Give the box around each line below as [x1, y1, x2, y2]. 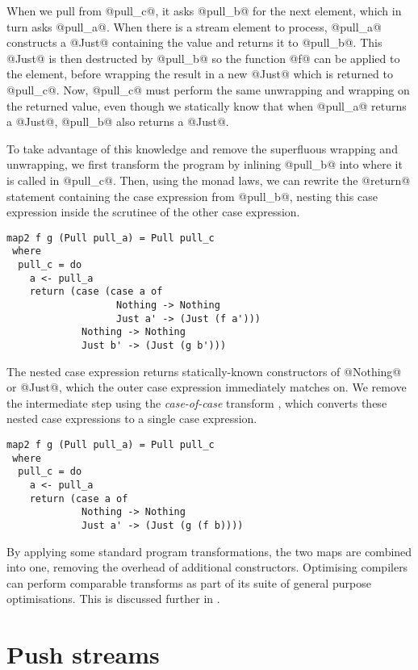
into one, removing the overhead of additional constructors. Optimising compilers [6, 559, 408, 576]
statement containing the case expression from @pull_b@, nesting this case [6, 187, 378, 204]
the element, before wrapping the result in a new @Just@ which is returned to [6, 65, 393, 82]
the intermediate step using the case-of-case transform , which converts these [6, 394, 387, 411]
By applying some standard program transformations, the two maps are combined [6, 542, 412, 559]
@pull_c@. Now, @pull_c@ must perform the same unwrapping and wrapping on [6, 81, 410, 98]
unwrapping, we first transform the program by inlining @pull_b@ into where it [6, 156, 403, 173]
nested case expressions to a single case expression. [6, 410, 257, 427]
